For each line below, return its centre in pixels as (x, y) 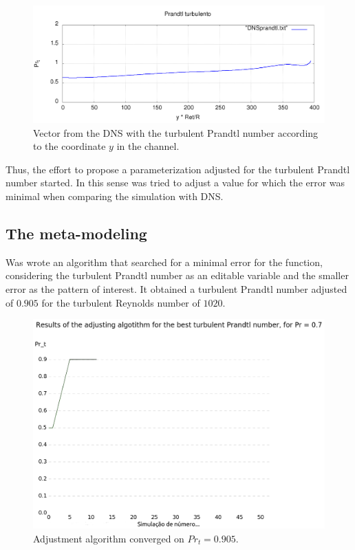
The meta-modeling (76, 233)
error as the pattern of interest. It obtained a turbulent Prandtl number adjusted (176, 288)
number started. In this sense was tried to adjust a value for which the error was (175, 183)
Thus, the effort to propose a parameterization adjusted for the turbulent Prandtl (178, 169)
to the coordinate (69, 146)
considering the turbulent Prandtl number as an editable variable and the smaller (177, 275)
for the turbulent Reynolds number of (121, 302)
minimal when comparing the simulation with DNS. (115, 196)
